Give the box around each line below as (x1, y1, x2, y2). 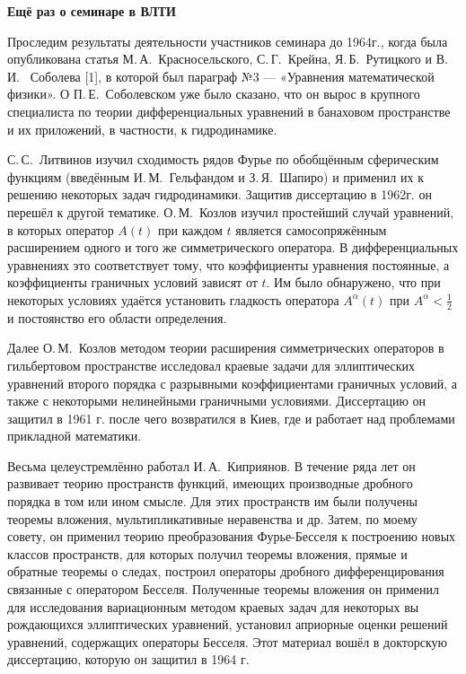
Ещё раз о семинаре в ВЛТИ (7, 2, 176, 20)
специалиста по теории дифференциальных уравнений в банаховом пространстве (7, 101, 451, 120)
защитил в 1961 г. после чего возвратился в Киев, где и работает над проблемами (7, 408, 455, 427)
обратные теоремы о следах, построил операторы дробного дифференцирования (7, 562, 444, 581)
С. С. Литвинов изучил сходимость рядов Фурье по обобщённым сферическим (7, 150, 439, 169)
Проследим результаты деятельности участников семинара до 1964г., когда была (7, 31, 448, 50)
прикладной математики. (7, 426, 142, 445)
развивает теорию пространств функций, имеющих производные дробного (7, 474, 413, 493)
